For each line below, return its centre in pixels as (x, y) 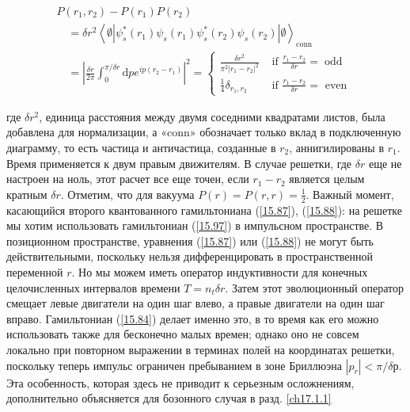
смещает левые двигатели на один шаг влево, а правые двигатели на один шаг (196, 303)
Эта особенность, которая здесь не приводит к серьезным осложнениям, (180, 382)
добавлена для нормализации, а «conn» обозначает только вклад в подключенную (204, 132)
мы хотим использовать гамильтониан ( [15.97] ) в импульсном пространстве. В (195, 225)
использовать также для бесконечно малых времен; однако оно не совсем (183, 334)
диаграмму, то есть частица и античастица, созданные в (141, 147)
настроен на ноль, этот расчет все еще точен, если (128, 179)
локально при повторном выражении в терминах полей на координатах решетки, (201, 349)
